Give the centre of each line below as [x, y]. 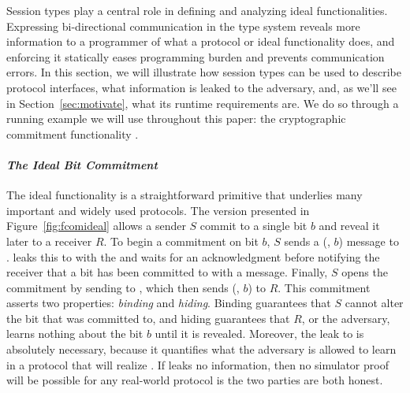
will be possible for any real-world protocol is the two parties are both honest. [195, 380]
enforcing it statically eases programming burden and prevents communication [196, 56]
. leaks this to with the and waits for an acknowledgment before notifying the [193, 256]
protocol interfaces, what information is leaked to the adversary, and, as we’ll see [201, 87]
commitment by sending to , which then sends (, [123, 287]
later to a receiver [49, 241]
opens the [365, 272]
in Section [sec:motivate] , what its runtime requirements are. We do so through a [203, 103]
